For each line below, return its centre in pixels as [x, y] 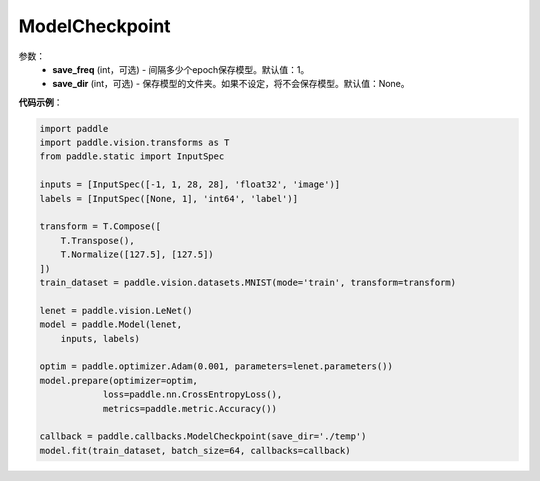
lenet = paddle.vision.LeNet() [116, 310]
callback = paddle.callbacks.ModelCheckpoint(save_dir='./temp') [203, 436]
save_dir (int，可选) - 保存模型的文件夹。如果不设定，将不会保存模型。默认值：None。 [231, 84]
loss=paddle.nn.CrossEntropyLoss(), [192, 394]
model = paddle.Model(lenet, [111, 324]
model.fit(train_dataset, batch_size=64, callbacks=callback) [195, 450]
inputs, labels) [100, 338]
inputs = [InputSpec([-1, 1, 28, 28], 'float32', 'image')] [190, 184]
